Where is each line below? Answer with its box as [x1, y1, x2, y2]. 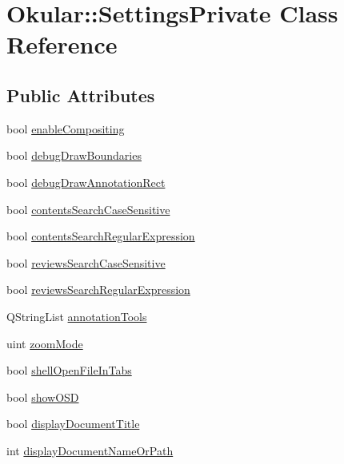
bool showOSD [6, 388, 79, 405]
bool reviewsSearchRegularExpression [6, 281, 190, 298]
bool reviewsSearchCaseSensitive [6, 254, 166, 271]
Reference [6, 28, 118, 61]
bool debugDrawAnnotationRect [6, 173, 166, 190]
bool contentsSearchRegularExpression [6, 228, 195, 244]
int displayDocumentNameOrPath [6, 442, 174, 458]
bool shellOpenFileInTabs [6, 362, 132, 379]
